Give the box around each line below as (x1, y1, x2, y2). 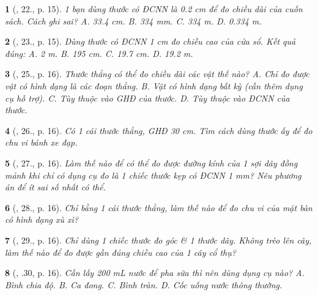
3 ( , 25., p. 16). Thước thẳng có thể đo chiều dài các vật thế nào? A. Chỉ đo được (5, 67, 309, 80)
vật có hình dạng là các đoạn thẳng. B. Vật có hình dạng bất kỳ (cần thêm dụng (5, 79, 303, 92)
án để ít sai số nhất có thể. (5, 181, 106, 193)
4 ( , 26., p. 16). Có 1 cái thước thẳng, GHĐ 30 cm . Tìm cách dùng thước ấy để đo (5, 124, 312, 136)
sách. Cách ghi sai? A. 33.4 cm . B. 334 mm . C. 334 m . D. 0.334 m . (5, 14, 262, 27)
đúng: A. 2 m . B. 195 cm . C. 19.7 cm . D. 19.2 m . (5, 47, 193, 59)
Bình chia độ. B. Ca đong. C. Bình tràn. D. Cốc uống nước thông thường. (5, 278, 283, 291)
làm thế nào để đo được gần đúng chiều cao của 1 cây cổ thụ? (5, 245, 236, 258)
